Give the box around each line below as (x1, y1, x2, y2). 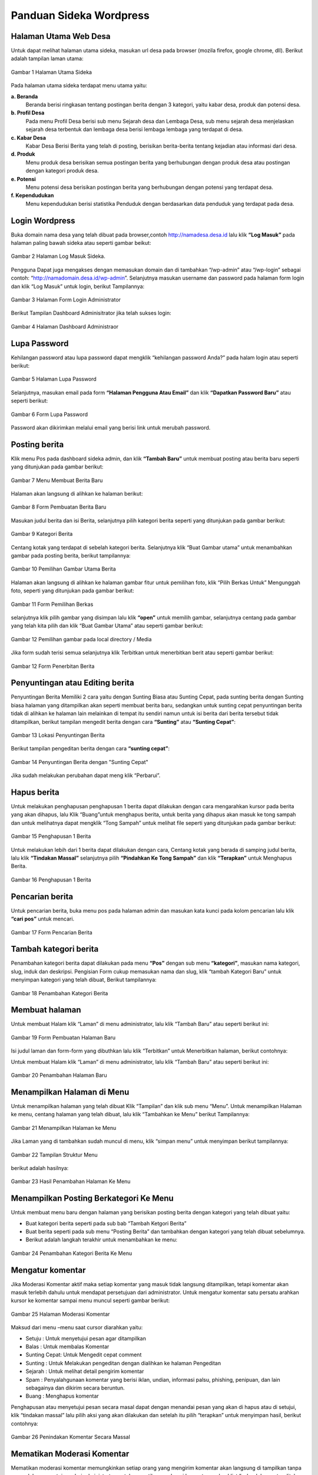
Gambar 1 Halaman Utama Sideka (11, 68, 92, 76)
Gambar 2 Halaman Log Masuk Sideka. (11, 253, 105, 260)
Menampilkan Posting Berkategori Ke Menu (11, 1194, 174, 1204)
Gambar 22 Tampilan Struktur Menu (11, 1151, 98, 1158)
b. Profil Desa (11, 109, 45, 116)
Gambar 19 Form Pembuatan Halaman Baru (11, 1034, 116, 1041)
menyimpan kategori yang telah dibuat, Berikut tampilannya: (11, 976, 157, 984)
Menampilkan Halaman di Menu (11, 1087, 130, 1097)
